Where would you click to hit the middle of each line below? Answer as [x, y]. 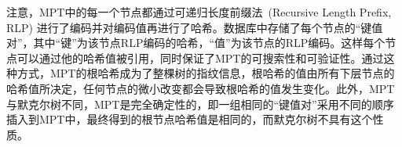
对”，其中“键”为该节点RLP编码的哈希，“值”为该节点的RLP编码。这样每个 [196, 43]
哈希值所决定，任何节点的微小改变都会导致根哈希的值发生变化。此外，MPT [201, 88]
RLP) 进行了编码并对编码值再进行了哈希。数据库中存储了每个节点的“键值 [195, 27]
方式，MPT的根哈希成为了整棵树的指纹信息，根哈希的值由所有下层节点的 [206, 73]
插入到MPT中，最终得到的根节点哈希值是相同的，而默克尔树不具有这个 [190, 119]
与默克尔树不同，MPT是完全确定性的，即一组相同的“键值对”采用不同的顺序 [200, 104]
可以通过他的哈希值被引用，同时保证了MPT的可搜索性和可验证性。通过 [200, 57]
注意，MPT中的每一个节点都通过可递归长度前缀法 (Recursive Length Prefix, [199, 12]
